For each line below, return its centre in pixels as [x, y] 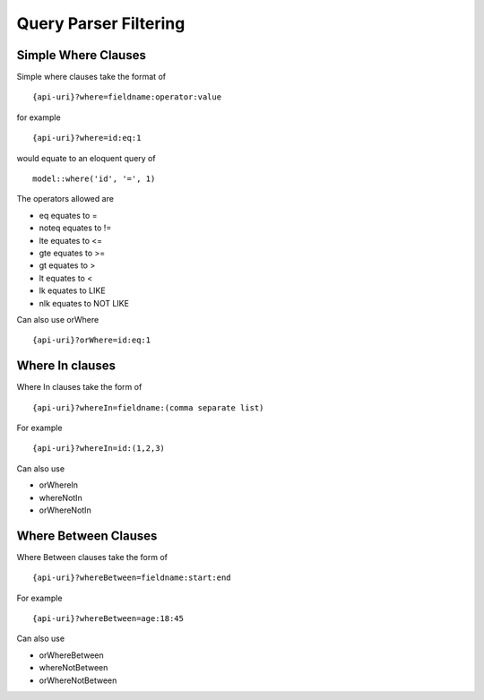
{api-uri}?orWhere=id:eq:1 [92, 340]
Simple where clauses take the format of [91, 77]
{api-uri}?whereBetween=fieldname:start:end [132, 578]
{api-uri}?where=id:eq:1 [87, 138]
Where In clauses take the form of [79, 387]
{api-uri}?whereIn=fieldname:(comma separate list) [148, 407]
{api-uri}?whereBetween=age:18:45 [108, 619]
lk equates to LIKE [73, 290]
